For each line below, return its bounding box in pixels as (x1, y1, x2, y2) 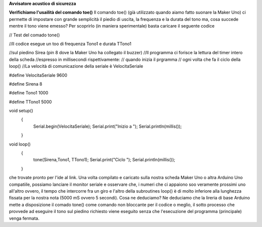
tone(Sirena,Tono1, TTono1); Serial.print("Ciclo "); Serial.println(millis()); (33, 157, 176, 163)
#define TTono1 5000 (9, 99, 52, 105)
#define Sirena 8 (9, 81, 42, 87)
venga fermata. (9, 215, 40, 221)
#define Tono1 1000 (9, 90, 49, 96)
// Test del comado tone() (9, 32, 60, 38)
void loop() (9, 141, 31, 147)
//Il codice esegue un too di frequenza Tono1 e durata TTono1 (9, 41, 132, 46)
